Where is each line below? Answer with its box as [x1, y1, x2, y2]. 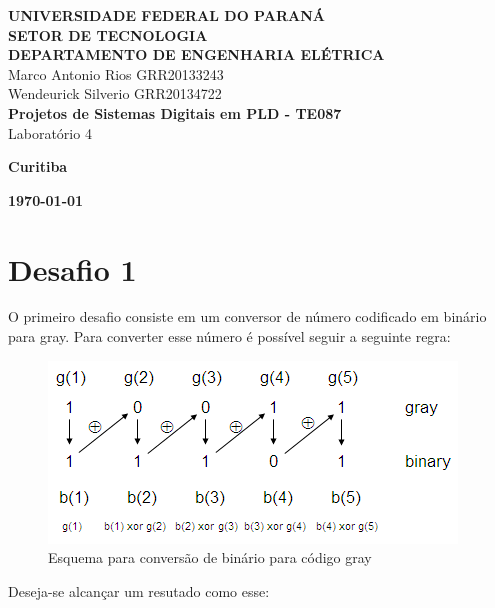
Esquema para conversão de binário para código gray [48, 547, 372, 568]
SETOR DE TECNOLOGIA [8, 24, 208, 45]
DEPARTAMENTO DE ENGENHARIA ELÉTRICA [8, 44, 385, 65]
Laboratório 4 [8, 122, 92, 143]
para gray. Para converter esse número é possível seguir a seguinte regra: [8, 326, 451, 347]
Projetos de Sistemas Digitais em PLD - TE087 [8, 102, 342, 123]
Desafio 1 [8, 248, 137, 289]
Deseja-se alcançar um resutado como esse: [8, 580, 270, 601]
